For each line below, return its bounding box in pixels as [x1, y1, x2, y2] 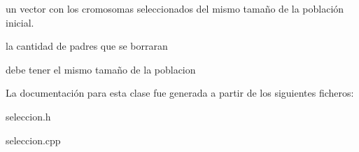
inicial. [6, 15, 34, 29]
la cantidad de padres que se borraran [6, 39, 168, 53]
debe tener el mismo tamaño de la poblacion [6, 62, 196, 76]
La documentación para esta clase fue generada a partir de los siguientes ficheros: [6, 85, 354, 100]
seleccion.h [6, 109, 51, 123]
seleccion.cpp [6, 132, 61, 147]
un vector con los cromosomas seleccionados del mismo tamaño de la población [6, 1, 344, 15]
